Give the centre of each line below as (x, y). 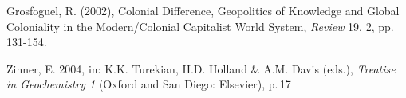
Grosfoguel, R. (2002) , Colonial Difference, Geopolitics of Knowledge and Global (203, 10)
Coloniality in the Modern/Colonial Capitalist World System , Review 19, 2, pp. (200, 26)
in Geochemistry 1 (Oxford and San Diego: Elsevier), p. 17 (149, 84)
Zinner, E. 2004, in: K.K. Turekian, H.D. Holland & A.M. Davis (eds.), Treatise (201, 68)
